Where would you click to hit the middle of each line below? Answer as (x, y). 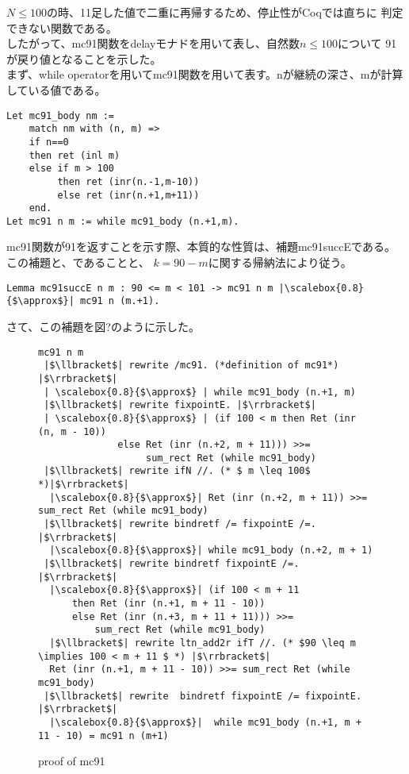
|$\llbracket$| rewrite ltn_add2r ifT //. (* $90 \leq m (203, 643)
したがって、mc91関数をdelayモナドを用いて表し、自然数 (153, 43)
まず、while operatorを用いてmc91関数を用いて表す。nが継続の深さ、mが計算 (205, 74)
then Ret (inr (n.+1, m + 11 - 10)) (168, 604)
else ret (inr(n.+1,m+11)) (128, 195)
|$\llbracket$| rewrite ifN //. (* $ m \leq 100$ (177, 471)
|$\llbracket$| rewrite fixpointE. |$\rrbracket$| (180, 405)
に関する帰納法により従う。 (280, 262)
